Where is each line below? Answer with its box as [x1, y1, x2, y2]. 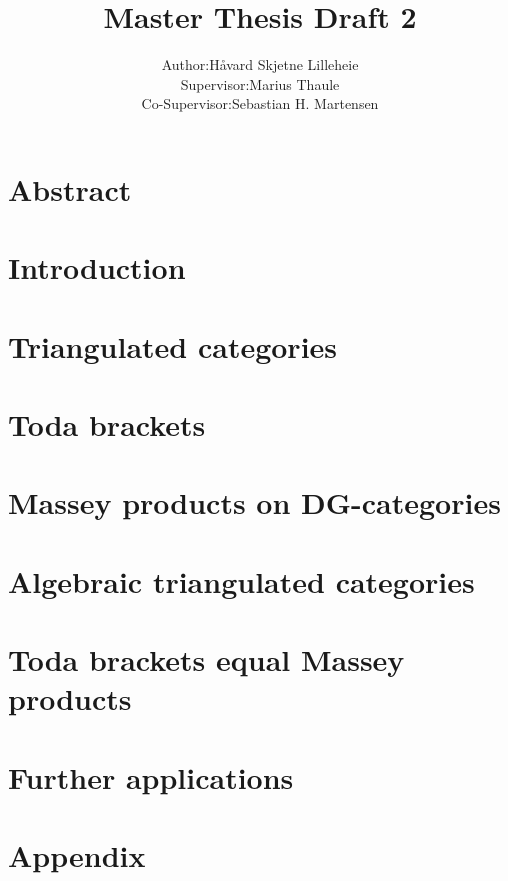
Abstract [8, 168, 132, 209]
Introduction [8, 247, 186, 288]
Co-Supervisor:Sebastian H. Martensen [141, 93, 379, 114]
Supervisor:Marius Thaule [180, 73, 340, 94]
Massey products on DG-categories [8, 482, 501, 523]
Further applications [8, 756, 294, 797]
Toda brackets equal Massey [8, 639, 405, 680]
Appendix [8, 835, 146, 876]
